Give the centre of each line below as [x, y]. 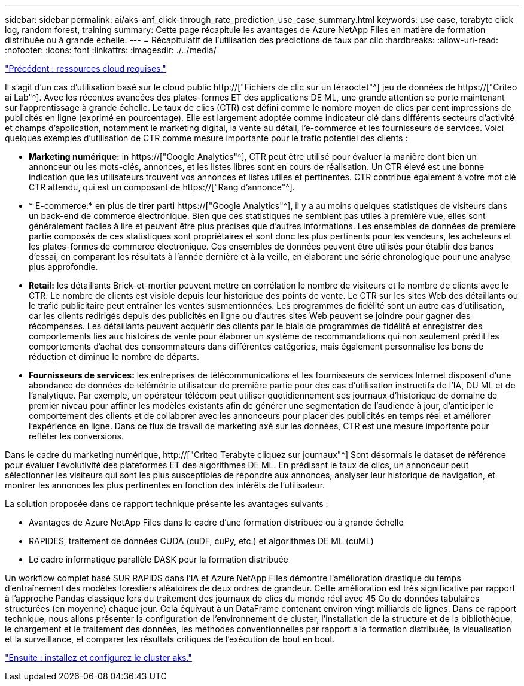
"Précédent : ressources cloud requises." [86, 69]
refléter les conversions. [76, 436]
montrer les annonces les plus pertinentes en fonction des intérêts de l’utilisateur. [165, 485]
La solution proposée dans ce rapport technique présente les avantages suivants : [167, 504]
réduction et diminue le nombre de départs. [114, 356]
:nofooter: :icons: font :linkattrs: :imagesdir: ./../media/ [111, 50]
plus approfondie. [63, 267]
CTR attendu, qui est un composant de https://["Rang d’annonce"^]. [162, 187]
